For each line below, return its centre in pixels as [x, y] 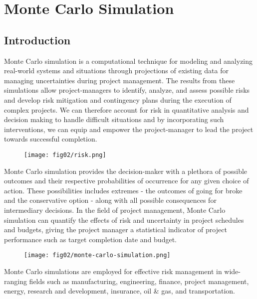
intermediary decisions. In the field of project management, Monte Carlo [115, 210]
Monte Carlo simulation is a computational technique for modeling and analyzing [128, 61]
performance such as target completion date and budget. [90, 239]
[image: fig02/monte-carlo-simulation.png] [97, 255]
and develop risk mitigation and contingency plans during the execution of [118, 99]
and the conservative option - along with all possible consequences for [110, 200]
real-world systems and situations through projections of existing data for [116, 71]
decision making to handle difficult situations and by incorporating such [114, 119]
